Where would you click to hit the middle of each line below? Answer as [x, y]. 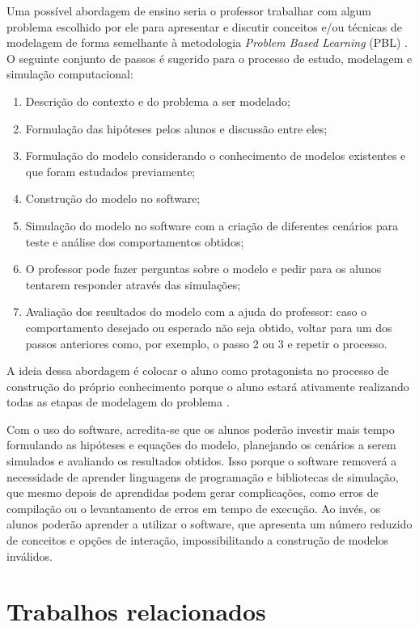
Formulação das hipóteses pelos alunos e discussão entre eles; [176, 128]
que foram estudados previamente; [110, 171]
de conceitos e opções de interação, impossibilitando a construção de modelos [198, 540]
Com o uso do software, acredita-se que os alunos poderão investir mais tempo [201, 429]
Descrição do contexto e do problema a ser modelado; [158, 101]
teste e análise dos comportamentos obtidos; [135, 241]
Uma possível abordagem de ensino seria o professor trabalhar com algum [189, 11]
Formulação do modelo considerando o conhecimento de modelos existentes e [216, 156]
